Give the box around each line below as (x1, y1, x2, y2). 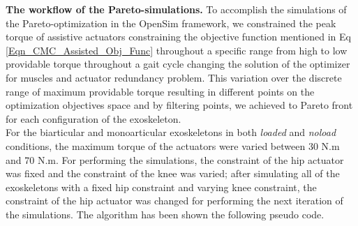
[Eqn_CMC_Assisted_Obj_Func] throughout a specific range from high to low (6, 43, 348, 57)
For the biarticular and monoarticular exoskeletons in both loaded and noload (6, 125, 336, 140)
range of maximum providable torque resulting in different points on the (6, 84, 315, 98)
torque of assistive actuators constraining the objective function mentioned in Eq (6, 29, 351, 44)
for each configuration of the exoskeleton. (6, 111, 181, 126)
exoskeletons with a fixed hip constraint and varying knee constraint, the (6, 179, 317, 194)
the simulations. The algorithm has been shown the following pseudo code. (6, 206, 325, 221)
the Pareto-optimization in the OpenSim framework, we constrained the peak (6, 15, 336, 30)
